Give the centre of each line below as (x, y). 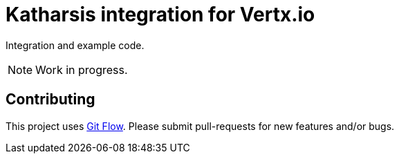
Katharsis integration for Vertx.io (160, 15)
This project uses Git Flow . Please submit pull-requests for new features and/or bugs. (200, 126)
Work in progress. (82, 69)
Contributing (50, 100)
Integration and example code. (75, 45)
